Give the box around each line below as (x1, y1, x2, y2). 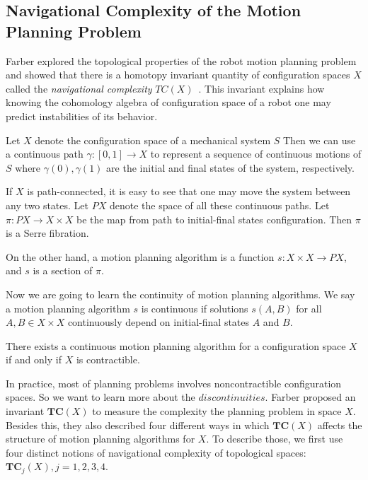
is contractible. (76, 352, 140, 367)
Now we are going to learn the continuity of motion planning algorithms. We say (6, 286, 355, 301)
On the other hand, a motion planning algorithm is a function (6, 249, 275, 264)
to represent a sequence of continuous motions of (150, 146, 362, 161)
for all (296, 300, 322, 315)
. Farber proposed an (265, 390, 356, 404)
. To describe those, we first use (206, 431, 343, 446)
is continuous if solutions (141, 300, 248, 315)
